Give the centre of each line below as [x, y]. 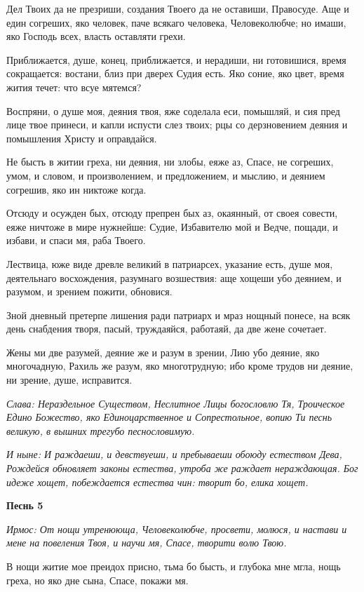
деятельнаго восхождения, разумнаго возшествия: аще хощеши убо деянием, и [174, 277]
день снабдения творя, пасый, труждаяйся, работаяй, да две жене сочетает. [167, 329]
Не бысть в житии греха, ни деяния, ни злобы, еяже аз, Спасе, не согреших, [170, 162]
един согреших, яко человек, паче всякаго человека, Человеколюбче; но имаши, [176, 22]
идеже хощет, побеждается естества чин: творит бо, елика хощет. [157, 482]
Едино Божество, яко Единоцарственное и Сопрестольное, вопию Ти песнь [169, 417]
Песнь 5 [25, 505]
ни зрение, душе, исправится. [69, 380]
